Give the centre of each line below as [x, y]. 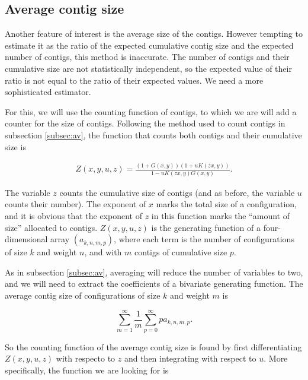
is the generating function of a [206, 227]
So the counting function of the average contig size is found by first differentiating [153, 346]
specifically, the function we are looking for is [87, 370]
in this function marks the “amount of [220, 215]
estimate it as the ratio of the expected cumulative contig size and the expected [149, 45]
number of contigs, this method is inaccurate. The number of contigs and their [147, 57]
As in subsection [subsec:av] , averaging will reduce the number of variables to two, [154, 272]
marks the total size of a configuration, [226, 204]
